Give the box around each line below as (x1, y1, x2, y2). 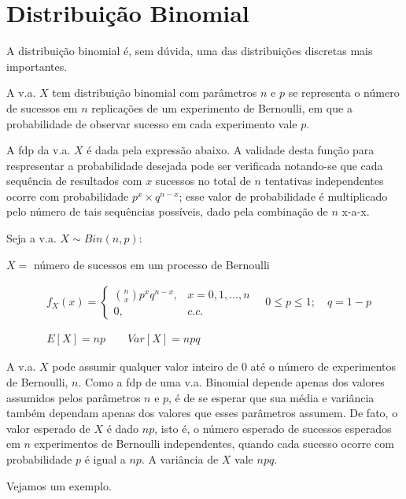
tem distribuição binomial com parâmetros (52, 84, 257, 101)
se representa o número (288, 84, 400, 101)
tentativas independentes (264, 172, 384, 189)
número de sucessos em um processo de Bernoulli (33, 256, 270, 272)
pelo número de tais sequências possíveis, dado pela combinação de (6, 203, 328, 220)
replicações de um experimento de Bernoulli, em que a (91, 99, 352, 116)
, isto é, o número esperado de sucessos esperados (154, 420, 392, 436)
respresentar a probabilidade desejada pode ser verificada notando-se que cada (6, 157, 383, 173)
